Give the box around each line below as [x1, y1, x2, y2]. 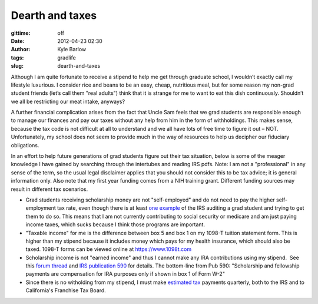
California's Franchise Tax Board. [25, 287, 106, 294]
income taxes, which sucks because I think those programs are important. [25, 221, 206, 228]
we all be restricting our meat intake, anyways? [11, 98, 125, 105]
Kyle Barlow [57, 46, 87, 53]
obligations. [11, 141, 39, 148]
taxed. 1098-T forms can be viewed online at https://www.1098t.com [25, 246, 191, 253]
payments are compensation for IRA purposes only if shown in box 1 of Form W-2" [25, 270, 225, 277]
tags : [11, 54, 24, 61]
